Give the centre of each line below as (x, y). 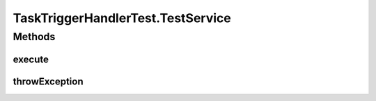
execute (31, 59)
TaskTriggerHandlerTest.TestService (122, 18)
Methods (34, 37)
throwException (48, 81)
